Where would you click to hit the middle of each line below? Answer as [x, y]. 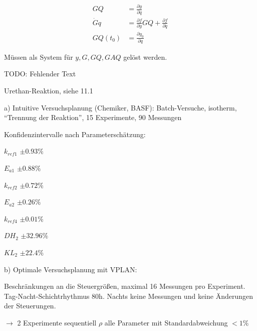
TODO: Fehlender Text [40, 74]
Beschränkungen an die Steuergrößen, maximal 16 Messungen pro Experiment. [125, 286]
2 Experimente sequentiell [57, 322]
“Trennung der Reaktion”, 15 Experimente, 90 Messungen [93, 117]
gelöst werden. [145, 57]
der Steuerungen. [30, 306]
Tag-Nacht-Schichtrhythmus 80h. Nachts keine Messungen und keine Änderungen [128, 296]
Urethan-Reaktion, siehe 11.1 [49, 91]
